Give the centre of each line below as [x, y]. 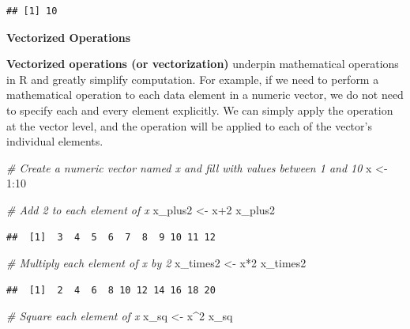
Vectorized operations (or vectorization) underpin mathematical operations [203, 64]
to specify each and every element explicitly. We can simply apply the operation [200, 110]
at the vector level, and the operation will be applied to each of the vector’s [189, 125]
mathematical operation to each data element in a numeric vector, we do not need [205, 95]
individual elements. [55, 141]
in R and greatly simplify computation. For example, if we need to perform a [193, 79]
